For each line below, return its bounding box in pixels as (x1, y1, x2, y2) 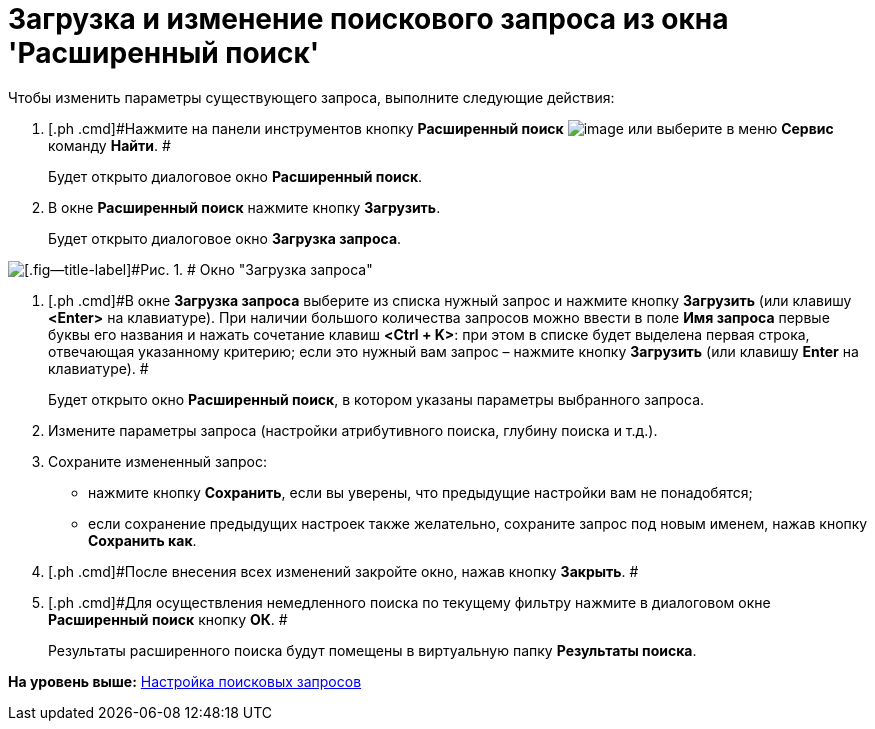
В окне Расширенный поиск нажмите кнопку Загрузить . (48, 198, 441, 216)
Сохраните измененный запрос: (48, 452, 267, 470)
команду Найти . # (48, 136, 171, 154)
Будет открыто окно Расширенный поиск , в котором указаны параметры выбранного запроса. (48, 390, 705, 408)
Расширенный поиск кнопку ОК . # (48, 610, 288, 628)
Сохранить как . (88, 531, 197, 549)
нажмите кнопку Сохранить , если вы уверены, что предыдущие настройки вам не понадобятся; (88, 483, 753, 501)
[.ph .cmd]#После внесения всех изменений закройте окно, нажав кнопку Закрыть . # (48, 562, 639, 580)
